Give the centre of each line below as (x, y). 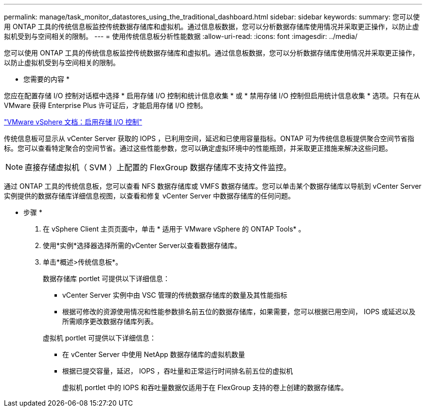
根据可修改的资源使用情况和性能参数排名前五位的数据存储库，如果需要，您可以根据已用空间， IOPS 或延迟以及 (239, 312)
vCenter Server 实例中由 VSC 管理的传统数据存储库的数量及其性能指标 (175, 295)
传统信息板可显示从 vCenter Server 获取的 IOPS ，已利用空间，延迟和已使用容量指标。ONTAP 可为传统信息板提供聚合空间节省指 (209, 138)
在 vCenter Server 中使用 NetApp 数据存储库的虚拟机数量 (154, 354)
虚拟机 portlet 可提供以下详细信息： (100, 338)
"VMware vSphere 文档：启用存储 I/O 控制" (73, 122)
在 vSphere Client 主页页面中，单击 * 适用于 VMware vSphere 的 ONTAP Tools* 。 (174, 229)
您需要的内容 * (46, 79)
